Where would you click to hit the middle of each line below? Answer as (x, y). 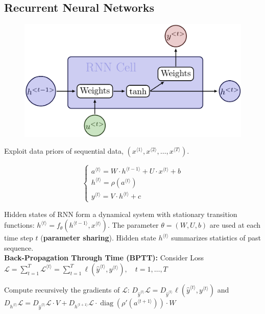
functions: (19, 225)
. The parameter (133, 225)
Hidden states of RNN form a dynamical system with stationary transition (121, 214)
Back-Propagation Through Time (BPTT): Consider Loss (104, 258)
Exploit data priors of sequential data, (64, 151)
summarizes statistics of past (216, 238)
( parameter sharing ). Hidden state (98, 238)
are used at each (235, 225)
